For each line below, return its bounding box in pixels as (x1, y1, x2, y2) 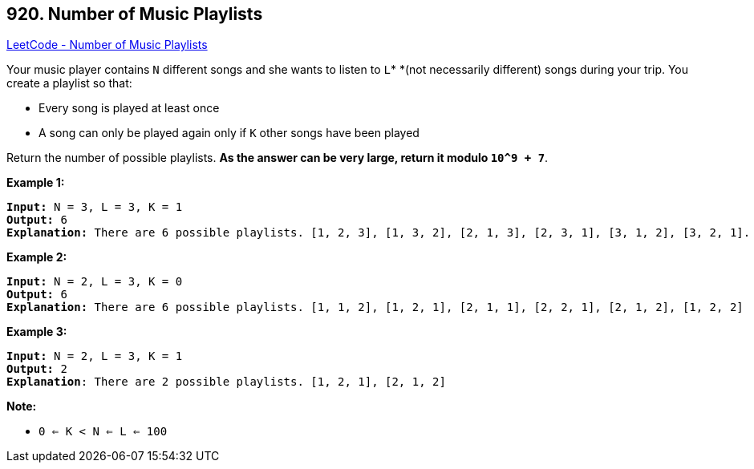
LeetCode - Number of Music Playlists (6, 38, 208, 52)
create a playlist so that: (6, 76, 132, 91)
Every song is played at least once (39, 101, 220, 115)
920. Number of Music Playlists (6, 4, 263, 24)
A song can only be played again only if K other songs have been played (39, 126, 420, 140)
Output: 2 (6, 362, 67, 376)
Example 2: (6, 250, 67, 265)
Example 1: (6, 176, 65, 190)
